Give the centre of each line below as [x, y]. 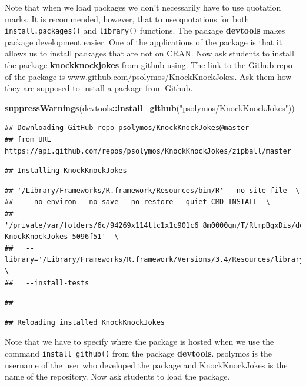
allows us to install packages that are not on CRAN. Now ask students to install [149, 53]
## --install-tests [47, 283]
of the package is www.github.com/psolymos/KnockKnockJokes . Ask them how [148, 76]
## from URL [28, 139]
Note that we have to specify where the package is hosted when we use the [139, 342]
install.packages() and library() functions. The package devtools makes [145, 30]
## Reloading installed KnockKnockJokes [85, 322]
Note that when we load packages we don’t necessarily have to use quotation [143, 7]
